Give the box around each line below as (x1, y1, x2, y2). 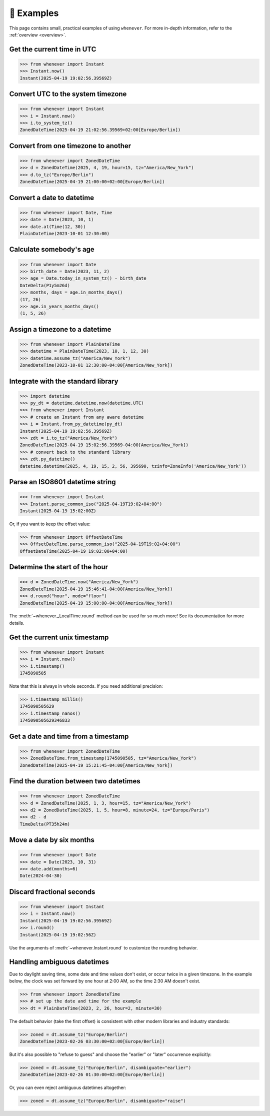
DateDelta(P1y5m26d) (19, 283, 70, 288)
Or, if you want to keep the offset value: (9, 521, 91, 527)
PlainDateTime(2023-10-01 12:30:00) (19, 231, 110, 237)
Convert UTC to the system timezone (9, 90, 127, 99)
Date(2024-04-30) (19, 873, 62, 879)
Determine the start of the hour (9, 563, 108, 571)
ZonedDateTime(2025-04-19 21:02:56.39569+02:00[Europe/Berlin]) (19, 127, 181, 133)
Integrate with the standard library (9, 377, 118, 385)
